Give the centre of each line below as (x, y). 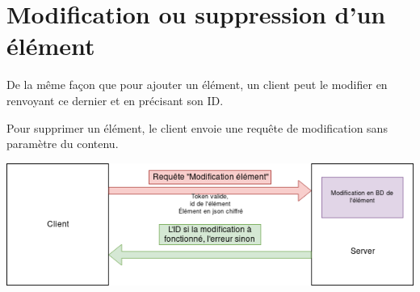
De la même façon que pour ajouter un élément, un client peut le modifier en (197, 85)
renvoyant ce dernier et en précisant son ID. (115, 100)
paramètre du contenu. (63, 144)
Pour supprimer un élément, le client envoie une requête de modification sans (197, 127)
